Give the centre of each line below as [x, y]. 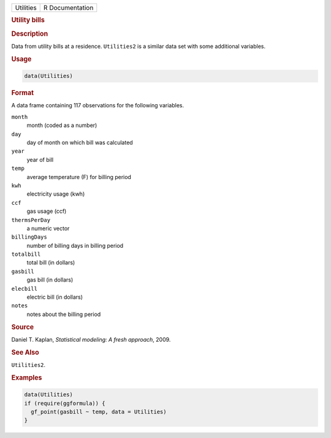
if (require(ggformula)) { [65, 403]
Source [23, 327]
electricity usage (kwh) [56, 194]
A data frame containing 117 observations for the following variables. [97, 106]
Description [30, 34]
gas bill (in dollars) [50, 280]
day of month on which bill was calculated [80, 142]
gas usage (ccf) [47, 211]
